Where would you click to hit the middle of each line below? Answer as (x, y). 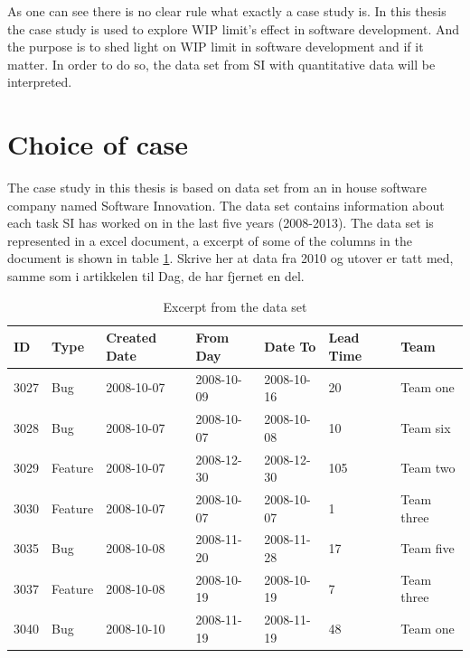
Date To (290, 347)
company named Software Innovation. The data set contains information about (226, 205)
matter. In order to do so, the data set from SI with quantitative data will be (221, 64)
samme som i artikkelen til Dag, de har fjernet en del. (156, 276)
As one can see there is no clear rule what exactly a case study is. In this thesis (227, 11)
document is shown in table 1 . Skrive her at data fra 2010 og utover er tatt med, (230, 258)
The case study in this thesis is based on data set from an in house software (217, 188)
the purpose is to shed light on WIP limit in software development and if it (216, 47)
